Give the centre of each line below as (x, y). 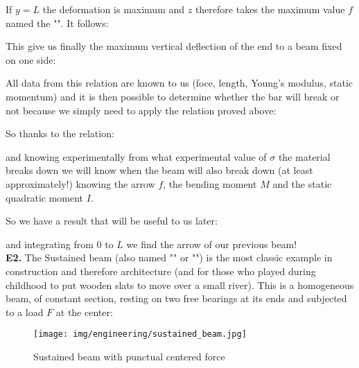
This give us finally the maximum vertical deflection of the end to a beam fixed (174, 46)
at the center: (84, 312)
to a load (25, 312)
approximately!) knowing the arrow (80, 183)
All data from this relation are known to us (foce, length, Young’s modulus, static (179, 83)
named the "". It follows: (57, 23)
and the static (302, 183)
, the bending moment (210, 183)
